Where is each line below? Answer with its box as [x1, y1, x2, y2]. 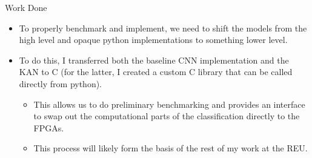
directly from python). [19, 77, 102, 90]
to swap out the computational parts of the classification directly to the [33, 110, 300, 122]
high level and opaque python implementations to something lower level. [19, 33, 288, 46]
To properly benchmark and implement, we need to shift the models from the [19, 21, 307, 34]
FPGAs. [33, 121, 64, 134]
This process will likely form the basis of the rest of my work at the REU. [33, 142, 308, 154]
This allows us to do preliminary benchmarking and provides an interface [33, 97, 305, 110]
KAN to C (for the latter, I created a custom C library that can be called [19, 65, 293, 78]
